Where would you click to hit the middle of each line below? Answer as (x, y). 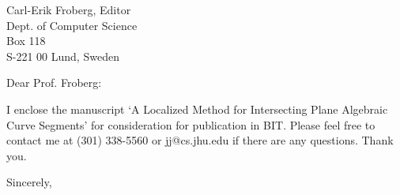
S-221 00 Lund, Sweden (63, 56)
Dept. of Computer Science (72, 25)
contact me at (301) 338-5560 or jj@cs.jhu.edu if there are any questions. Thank (200, 140)
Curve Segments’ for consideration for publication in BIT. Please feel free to (191, 124)
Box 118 (26, 41)
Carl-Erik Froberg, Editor (69, 9)
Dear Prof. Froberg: (54, 82)
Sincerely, (29, 182)
